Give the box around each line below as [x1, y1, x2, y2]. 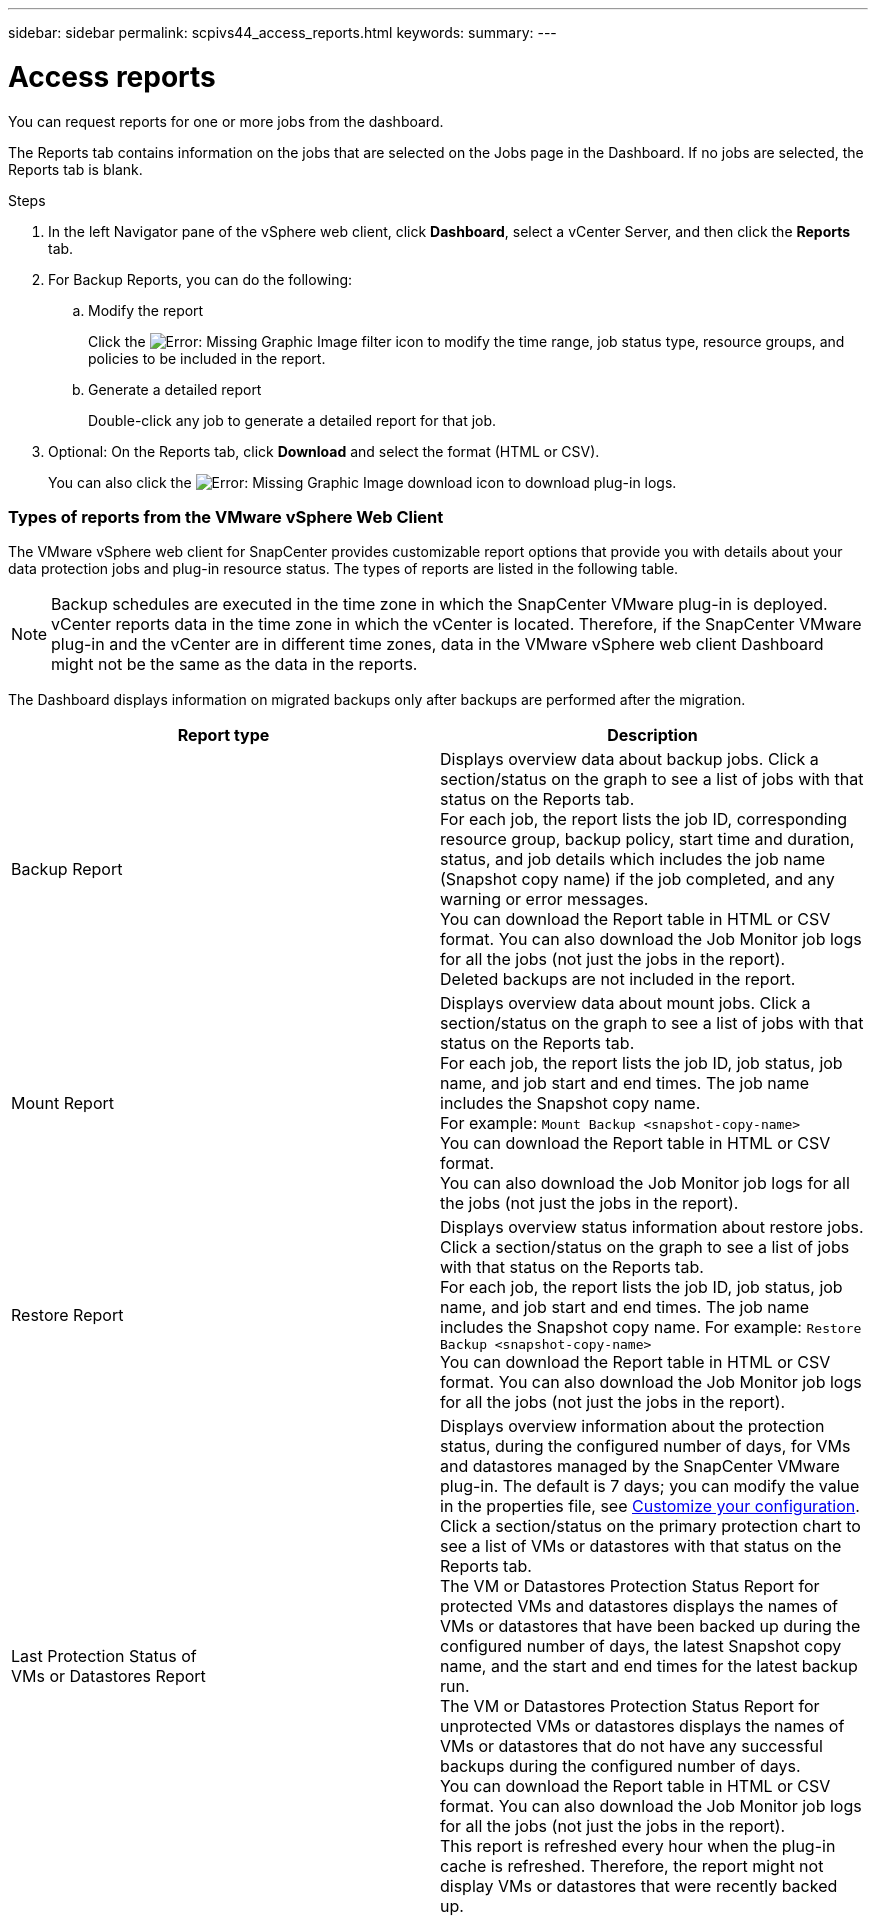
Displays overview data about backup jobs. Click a [440, 749, 819, 770]
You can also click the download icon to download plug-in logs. [48, 473, 677, 491]
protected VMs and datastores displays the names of [440, 1596, 839, 1617]
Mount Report [11, 1093, 114, 1114]
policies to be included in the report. [88, 349, 326, 367]
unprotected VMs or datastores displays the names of [440, 1716, 845, 1737]
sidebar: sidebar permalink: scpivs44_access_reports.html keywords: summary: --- [8, 24, 557, 41]
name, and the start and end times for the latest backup [440, 1656, 858, 1677]
